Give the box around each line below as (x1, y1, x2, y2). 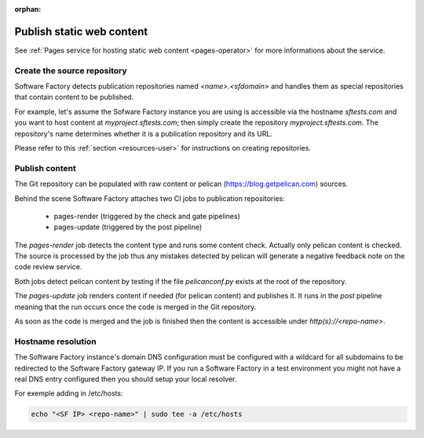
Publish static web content (14, 24, 148, 38)
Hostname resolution (14, 336, 97, 347)
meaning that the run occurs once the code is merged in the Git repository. (14, 302, 257, 312)
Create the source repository (14, 65, 127, 76)
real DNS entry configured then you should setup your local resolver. (14, 374, 237, 384)
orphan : (14, 5, 42, 13)
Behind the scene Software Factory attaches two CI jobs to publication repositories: (14, 193, 286, 203)
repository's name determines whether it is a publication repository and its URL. (14, 129, 272, 138)
